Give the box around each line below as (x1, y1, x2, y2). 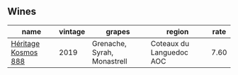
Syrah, (91, 47, 114, 57)
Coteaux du (150, 38, 190, 48)
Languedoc (150, 47, 189, 57)
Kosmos (11, 47, 38, 57)
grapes (106, 26, 130, 36)
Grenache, (91, 38, 127, 48)
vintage (59, 26, 86, 36)
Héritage (11, 38, 40, 48)
